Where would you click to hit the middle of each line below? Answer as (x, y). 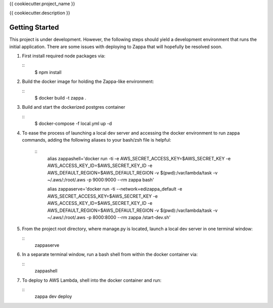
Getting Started (34, 28)
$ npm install (48, 72)
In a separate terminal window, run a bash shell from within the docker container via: (110, 254)
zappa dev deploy (53, 296)
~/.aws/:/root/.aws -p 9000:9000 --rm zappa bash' (101, 180)
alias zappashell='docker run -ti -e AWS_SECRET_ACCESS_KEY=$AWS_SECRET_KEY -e (139, 158)
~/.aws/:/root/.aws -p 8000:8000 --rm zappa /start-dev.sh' (109, 217)
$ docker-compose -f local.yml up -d (73, 123)
